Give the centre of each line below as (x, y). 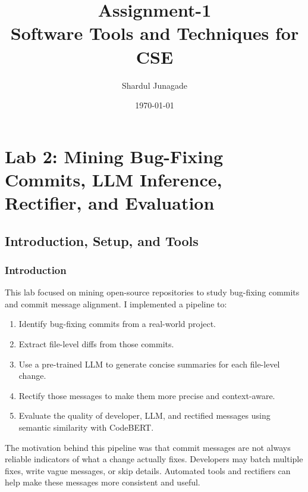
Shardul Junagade (155, 85)
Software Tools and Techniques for (155, 33)
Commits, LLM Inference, (114, 179)
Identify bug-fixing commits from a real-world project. (117, 324)
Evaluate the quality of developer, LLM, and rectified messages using (144, 415)
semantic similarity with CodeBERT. (86, 427)
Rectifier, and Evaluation (110, 203)
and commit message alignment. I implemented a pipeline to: (116, 303)
